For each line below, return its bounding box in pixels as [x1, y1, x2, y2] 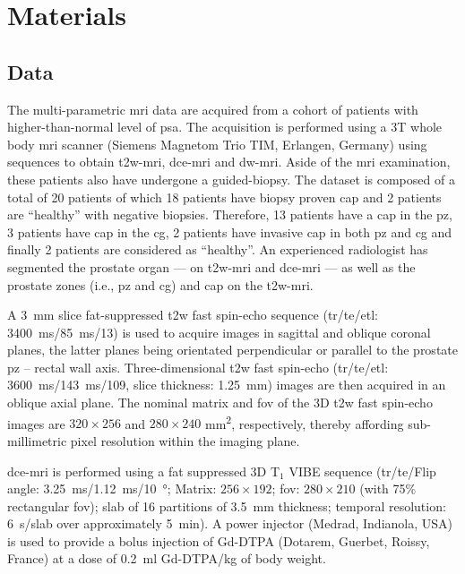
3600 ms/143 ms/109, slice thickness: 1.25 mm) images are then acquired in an [7, 375, 446, 394]
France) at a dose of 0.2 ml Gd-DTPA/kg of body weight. [7, 549, 326, 568]
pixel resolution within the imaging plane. [70, 431, 300, 450]
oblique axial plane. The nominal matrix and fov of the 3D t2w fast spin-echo [7, 393, 433, 412]
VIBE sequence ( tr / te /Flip [288, 461, 436, 480]
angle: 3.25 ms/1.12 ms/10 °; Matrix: [7, 479, 217, 498]
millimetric [7, 431, 67, 450]
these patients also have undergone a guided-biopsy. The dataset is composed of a [7, 169, 455, 188]
